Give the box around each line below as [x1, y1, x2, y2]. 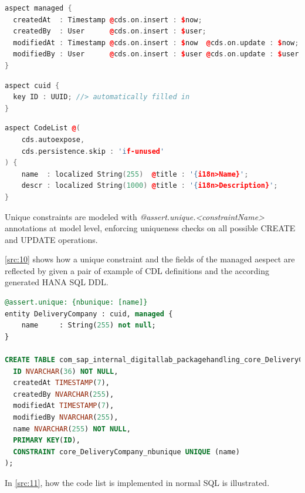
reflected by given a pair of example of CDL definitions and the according [5, 264, 269, 276]
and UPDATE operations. [5, 233, 98, 245]
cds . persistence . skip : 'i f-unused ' [21, 147, 165, 156]
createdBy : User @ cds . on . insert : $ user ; [13, 27, 206, 36]
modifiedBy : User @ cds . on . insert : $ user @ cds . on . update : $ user [13, 50, 299, 59]
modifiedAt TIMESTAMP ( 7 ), [13, 401, 114, 410]
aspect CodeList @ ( [5, 124, 80, 133]
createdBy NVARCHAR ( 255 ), [13, 390, 114, 399]
